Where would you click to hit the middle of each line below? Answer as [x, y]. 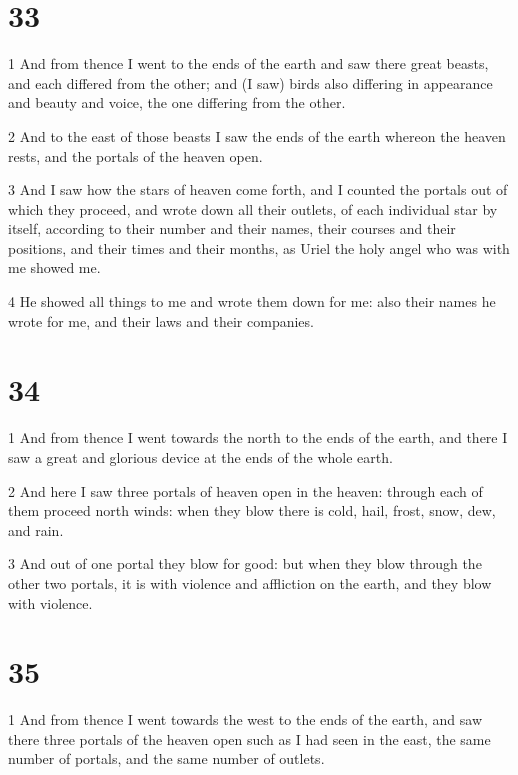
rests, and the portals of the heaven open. [135, 155]
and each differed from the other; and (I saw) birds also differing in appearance [250, 82]
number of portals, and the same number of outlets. [166, 758]
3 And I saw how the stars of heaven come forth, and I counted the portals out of [258, 189]
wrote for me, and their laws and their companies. [161, 320]
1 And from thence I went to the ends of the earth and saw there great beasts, [248, 63]
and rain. [36, 529]
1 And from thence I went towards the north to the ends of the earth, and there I [258, 437]
